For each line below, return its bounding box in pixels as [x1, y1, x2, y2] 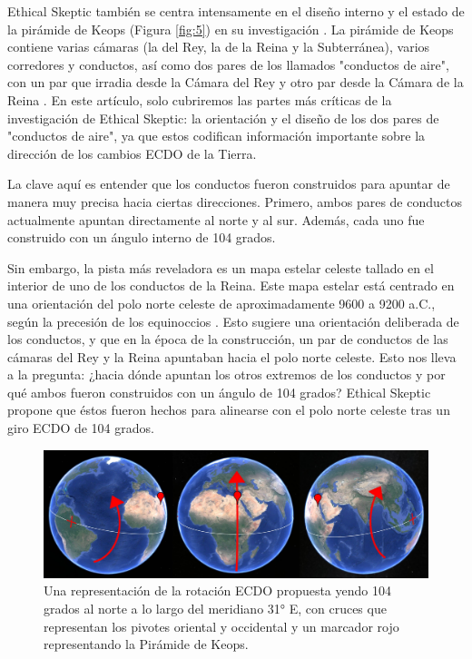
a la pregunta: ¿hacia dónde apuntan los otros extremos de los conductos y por [7, 365, 446, 384]
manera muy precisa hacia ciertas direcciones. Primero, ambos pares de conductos [7, 192, 462, 211]
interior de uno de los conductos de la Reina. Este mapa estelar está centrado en [7, 276, 455, 295]
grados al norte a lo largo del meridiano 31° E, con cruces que [44, 599, 387, 618]
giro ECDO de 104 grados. [7, 418, 154, 438]
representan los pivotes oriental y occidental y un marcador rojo [44, 616, 399, 635]
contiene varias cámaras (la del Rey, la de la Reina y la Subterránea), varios [7, 37, 430, 56]
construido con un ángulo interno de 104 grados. [7, 228, 276, 247]
